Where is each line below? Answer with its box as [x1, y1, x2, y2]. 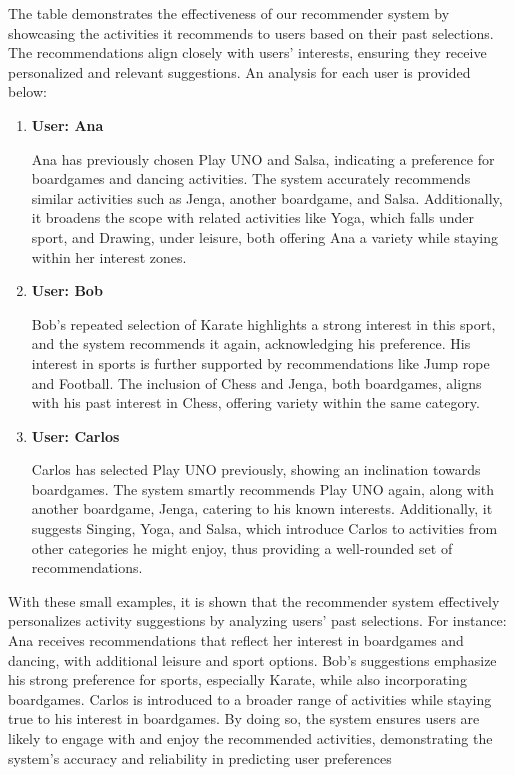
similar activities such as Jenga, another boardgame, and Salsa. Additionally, [31, 187, 503, 208]
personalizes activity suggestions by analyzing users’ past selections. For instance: [8, 610, 507, 631]
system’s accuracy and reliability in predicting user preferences [8, 747, 392, 768]
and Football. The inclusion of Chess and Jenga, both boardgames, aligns [31, 372, 482, 393]
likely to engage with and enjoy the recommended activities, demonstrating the [8, 728, 493, 748]
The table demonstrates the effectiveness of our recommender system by [8, 3, 450, 23]
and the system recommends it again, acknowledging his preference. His [31, 333, 471, 354]
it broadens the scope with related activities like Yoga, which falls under [31, 207, 474, 228]
